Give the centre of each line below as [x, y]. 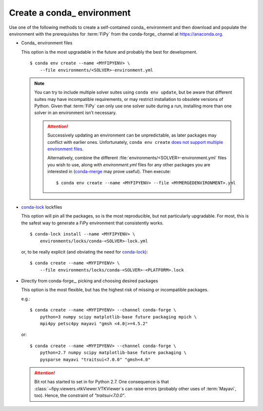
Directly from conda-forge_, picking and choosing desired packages [90, 281]
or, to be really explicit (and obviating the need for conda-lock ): [85, 252]
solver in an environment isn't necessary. [75, 113]
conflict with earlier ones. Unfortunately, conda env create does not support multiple [135, 142]
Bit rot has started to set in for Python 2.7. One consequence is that [102, 382]
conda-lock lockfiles [42, 207]
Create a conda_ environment [70, 13]
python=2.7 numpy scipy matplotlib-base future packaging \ [113, 353]
